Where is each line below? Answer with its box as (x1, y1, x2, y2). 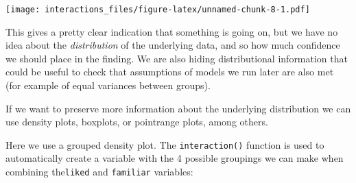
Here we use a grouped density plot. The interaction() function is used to (5, 137, 324, 151)
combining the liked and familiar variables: (5, 164, 193, 179)
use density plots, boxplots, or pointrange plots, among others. (5, 114, 268, 129)
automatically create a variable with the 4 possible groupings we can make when (5, 151, 344, 165)
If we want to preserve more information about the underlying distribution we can (5, 101, 351, 115)
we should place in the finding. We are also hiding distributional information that (5, 51, 348, 65)
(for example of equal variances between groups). (5, 78, 211, 93)
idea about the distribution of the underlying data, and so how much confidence (5, 38, 340, 52)
